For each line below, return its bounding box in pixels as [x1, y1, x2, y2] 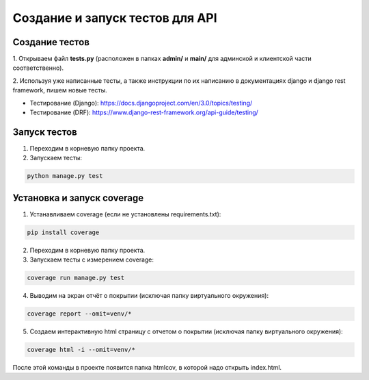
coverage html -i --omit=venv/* [27, 346, 136, 354]
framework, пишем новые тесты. [12, 86, 107, 94]
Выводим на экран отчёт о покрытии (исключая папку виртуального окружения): [29, 292, 269, 300]
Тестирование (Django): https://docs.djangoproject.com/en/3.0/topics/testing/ [29, 99, 253, 107]
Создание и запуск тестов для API [12, 10, 218, 25]
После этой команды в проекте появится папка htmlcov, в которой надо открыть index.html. [12, 364, 282, 372]
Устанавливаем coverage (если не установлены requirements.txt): [29, 210, 221, 218]
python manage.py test [27, 172, 103, 180]
